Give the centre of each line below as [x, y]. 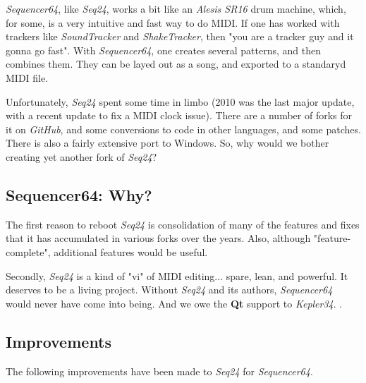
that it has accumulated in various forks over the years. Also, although [158, 238]
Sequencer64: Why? [79, 194]
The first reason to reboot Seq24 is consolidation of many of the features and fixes [183, 224]
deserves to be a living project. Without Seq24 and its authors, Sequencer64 [169, 290]
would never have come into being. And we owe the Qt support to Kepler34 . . [174, 303]
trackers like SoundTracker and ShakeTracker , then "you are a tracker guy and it [180, 36]
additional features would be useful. [131, 251]
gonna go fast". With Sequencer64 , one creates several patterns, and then [164, 50]
